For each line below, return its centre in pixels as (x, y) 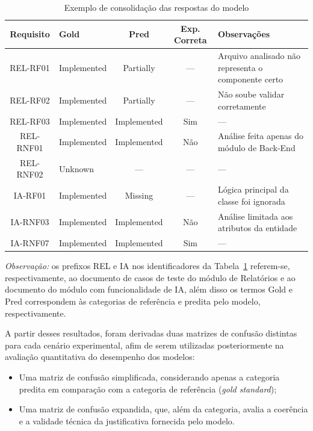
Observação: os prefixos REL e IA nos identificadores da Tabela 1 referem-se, (147, 266)
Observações (244, 34)
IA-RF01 (30, 195)
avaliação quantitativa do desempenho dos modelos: (100, 357)
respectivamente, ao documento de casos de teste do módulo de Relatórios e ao (150, 277)
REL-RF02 (30, 100)
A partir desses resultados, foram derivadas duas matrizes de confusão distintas (151, 333)
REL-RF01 (30, 67)
